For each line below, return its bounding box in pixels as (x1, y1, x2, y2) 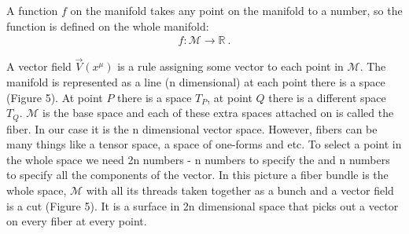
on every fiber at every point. (6, 213, 147, 229)
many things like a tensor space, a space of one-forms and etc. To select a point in (6, 136, 402, 152)
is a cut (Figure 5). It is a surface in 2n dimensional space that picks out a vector (6, 197, 399, 214)
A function (6, 2, 58, 18)
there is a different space (268, 89, 386, 105)
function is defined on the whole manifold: (6, 17, 209, 34)
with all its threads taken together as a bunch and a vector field (86, 182, 394, 199)
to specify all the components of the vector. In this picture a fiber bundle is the (6, 166, 389, 183)
